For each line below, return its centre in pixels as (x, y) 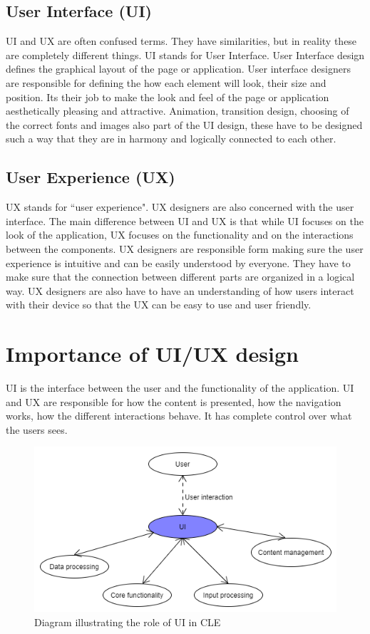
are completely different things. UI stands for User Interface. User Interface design (185, 54)
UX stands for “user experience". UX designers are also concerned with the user (180, 207)
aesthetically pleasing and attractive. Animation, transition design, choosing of (178, 111)
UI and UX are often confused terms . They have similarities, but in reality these (181, 41)
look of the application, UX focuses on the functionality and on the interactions (180, 235)
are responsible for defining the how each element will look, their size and (166, 82)
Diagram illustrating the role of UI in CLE (128, 622)
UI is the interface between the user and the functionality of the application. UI (180, 388)
